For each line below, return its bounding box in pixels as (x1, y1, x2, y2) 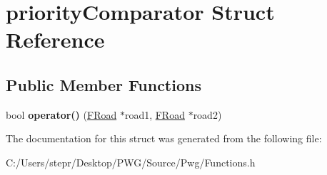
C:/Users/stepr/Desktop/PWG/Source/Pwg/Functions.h (6, 154, 256, 169)
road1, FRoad (124, 107, 185, 122)
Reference (6, 25, 105, 54)
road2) (193, 107, 222, 122)
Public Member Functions (6, 73, 201, 95)
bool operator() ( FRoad (6, 107, 117, 122)
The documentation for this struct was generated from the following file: (6, 131, 322, 146)
